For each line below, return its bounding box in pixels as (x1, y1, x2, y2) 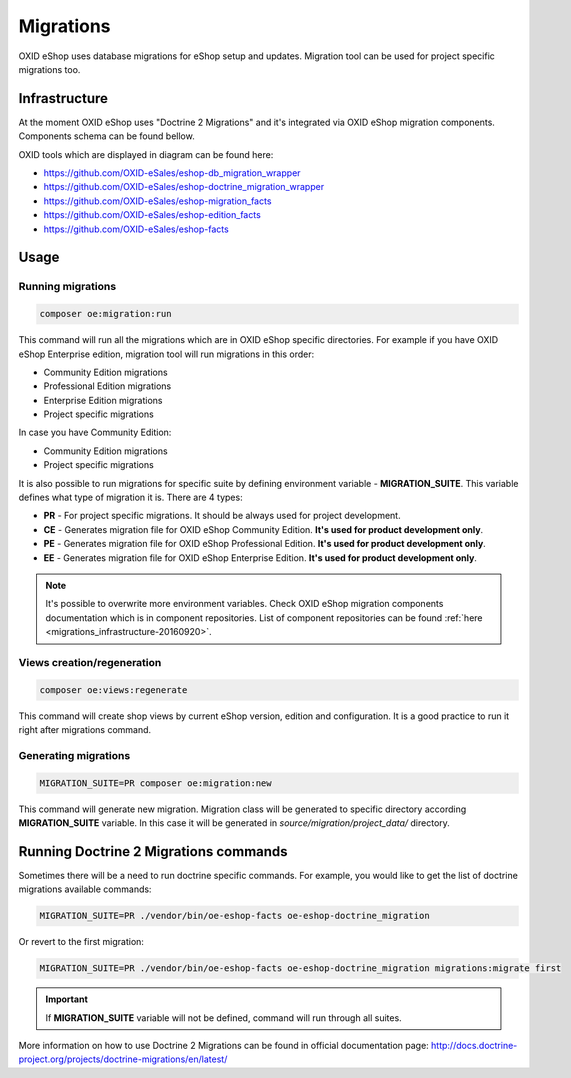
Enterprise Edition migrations (43, 394, 163, 406)
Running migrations (18, 280, 117, 294)
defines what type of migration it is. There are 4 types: (18, 491, 244, 504)
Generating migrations (18, 748, 131, 762)
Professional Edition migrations (43, 380, 172, 392)
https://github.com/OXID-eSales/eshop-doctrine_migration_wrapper (43, 181, 325, 193)
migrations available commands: (18, 883, 152, 895)
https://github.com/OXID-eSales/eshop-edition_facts (43, 209, 262, 221)
